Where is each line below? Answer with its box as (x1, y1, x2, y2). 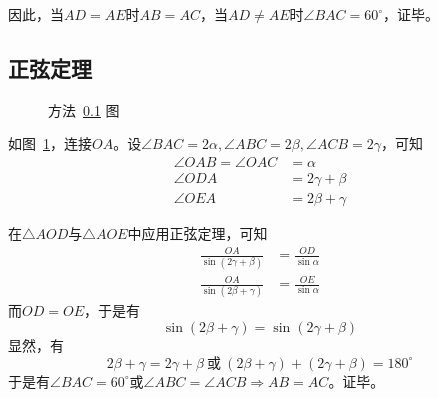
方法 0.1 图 (48, 99, 120, 120)
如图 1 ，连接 (8, 133, 92, 154)
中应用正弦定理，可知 (127, 223, 268, 244)
